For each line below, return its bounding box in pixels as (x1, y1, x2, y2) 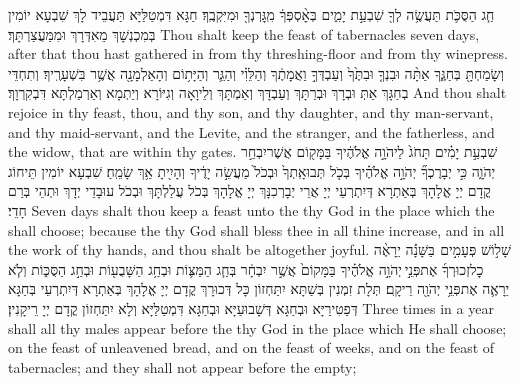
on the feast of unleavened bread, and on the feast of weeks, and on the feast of (8, 337, 495, 358)
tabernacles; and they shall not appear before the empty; (8, 356, 357, 377)
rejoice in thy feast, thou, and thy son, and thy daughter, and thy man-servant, (8, 101, 494, 122)
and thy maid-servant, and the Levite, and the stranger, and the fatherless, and (8, 121, 495, 142)
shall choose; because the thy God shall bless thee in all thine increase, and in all (8, 219, 505, 240)
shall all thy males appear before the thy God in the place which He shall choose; (8, 317, 507, 338)
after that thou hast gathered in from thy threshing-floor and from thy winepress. (8, 43, 508, 64)
